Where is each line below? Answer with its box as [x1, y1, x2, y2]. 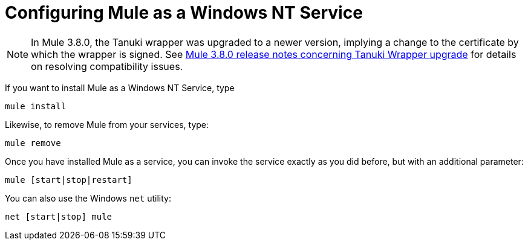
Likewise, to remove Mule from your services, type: [5, 119, 209, 130]
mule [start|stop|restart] [5, 174, 132, 185]
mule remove [5, 138, 61, 148]
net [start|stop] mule [5, 211, 112, 221]
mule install [5, 101, 67, 111]
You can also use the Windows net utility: [5, 192, 171, 203]
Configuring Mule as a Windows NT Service [5, 2, 363, 23]
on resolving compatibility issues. [31, 60, 183, 72]
